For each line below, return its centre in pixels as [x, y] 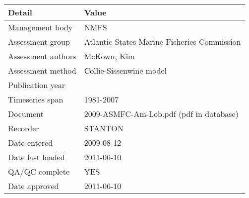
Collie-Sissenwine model [125, 70]
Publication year [36, 85]
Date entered [31, 143]
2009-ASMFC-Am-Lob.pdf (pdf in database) [161, 114]
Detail [20, 12]
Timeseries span [36, 99]
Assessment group [39, 42]
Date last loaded [36, 157]
